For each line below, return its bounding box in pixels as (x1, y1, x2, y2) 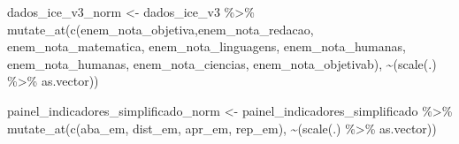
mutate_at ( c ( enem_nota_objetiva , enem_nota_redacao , (7, 19, 314, 38)
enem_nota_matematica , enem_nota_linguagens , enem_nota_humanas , (7, 37, 406, 56)
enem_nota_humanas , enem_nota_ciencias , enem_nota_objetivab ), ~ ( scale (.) (7, 54, 437, 72)
